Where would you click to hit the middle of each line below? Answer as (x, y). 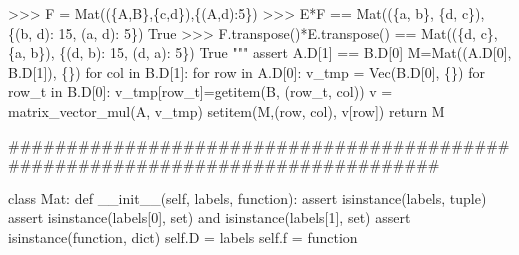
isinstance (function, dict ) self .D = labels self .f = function (183, 236)
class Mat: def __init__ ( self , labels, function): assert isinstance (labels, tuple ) (247, 197)
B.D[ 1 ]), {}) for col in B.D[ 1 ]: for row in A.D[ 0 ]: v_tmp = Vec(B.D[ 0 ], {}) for (246, 71)
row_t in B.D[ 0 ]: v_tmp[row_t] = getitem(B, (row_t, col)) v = (200, 91)
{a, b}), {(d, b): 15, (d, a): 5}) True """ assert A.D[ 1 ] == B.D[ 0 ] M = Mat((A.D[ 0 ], (260, 52)
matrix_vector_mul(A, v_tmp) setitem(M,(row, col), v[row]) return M (226, 110)
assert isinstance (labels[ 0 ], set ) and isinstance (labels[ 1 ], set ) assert (209, 217)
